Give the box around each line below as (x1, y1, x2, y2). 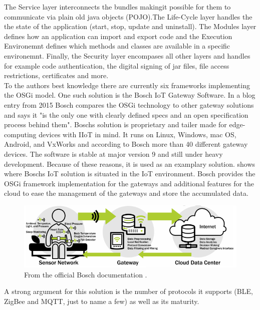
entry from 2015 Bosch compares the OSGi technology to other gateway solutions (4, 99, 254, 110)
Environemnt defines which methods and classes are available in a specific (4, 41, 230, 51)
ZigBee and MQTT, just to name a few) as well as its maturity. (4, 295, 199, 306)
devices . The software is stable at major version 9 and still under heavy (4, 148, 223, 159)
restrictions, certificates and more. (4, 70, 109, 81)
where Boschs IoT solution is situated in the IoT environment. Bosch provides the (4, 168, 255, 179)
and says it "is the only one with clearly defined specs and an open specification (4, 109, 248, 120)
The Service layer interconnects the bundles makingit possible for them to (4, 2, 231, 12)
